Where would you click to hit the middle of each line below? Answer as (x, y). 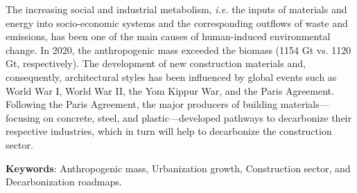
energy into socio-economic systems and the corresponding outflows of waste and (177, 22)
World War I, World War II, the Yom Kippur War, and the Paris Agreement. (170, 90)
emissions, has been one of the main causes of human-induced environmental (168, 36)
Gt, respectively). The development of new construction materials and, (156, 63)
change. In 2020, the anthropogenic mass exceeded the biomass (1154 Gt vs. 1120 (178, 49)
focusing (23, 117)
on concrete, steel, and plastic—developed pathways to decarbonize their (197, 117)
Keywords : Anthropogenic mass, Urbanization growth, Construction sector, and (178, 168)
